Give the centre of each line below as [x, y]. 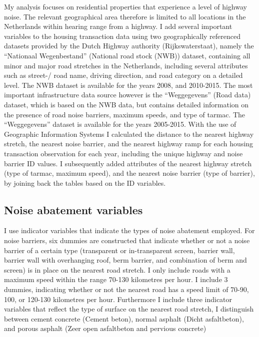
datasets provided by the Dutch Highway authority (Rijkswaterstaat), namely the [129, 46]
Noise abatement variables [73, 209]
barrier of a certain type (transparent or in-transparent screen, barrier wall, [119, 250]
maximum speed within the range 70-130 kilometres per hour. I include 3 [116, 279]
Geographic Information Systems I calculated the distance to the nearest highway [129, 134]
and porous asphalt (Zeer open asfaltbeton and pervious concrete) [105, 328]
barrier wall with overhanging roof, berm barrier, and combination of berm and [125, 260]
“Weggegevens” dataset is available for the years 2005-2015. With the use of [120, 124]
